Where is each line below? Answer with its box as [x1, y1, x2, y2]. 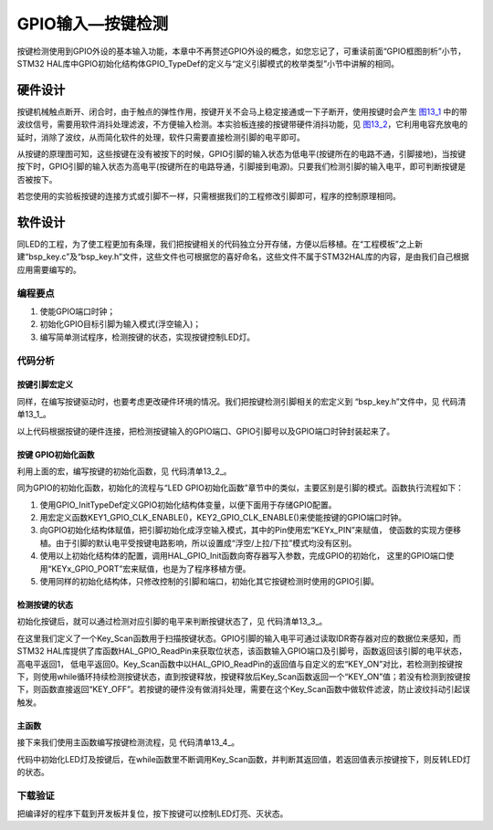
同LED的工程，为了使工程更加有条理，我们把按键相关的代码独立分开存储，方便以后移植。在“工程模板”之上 [16, 238, 415, 250]
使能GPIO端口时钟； [39, 306, 116, 317]
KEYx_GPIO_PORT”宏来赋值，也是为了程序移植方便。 [51, 562, 251, 574]
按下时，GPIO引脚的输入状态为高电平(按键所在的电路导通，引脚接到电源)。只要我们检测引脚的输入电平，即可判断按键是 [16, 161, 467, 173]
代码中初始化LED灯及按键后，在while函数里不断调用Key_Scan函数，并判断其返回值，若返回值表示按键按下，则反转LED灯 [16, 753, 471, 764]
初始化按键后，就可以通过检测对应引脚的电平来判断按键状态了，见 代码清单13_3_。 [16, 616, 328, 627]
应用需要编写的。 [16, 264, 81, 275]
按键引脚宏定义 [16, 379, 73, 390]
